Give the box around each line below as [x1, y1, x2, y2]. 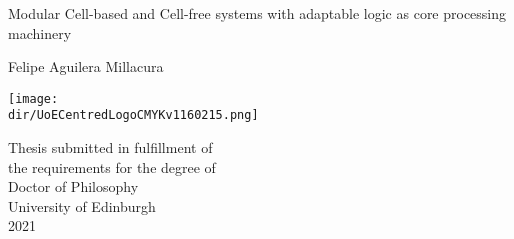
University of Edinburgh [8, 195, 156, 216]
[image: [8, 91, 59, 106]
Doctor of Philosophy [8, 176, 139, 197]
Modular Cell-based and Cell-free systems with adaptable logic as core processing [8, 3, 507, 23]
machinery [8, 22, 72, 43]
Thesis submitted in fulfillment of [8, 137, 213, 158]
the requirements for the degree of [8, 156, 216, 177]
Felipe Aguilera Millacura [8, 56, 164, 77]
